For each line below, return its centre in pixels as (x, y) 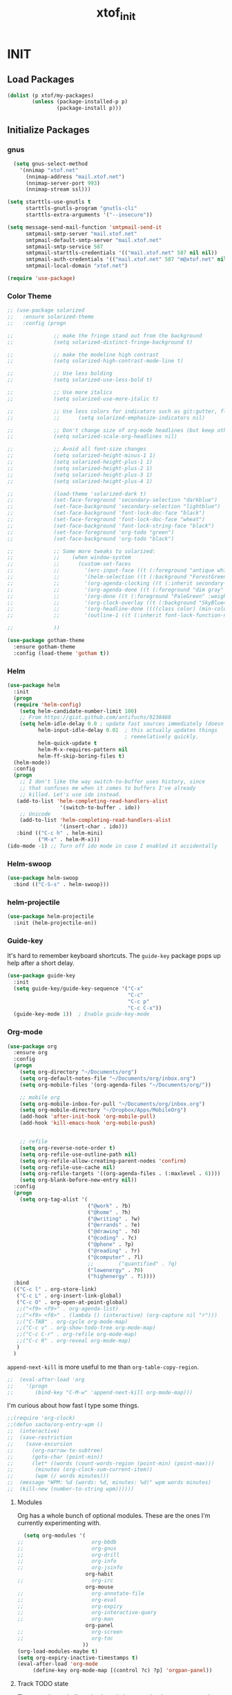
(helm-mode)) (32, 762)
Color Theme (29, 296)
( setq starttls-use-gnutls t (49, 202)
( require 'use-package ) (41, 279)
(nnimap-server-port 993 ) (62, 183)
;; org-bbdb (67, 1542)
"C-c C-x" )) (145, 1008)
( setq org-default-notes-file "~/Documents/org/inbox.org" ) (108, 1078)
